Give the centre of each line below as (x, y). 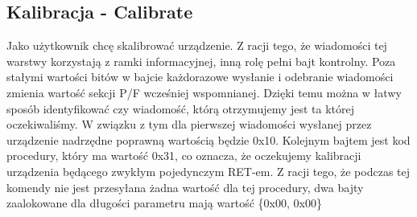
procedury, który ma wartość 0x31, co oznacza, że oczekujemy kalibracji (184, 156)
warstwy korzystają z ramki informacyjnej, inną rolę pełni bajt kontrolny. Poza (201, 61)
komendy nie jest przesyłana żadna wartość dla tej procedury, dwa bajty (185, 187)
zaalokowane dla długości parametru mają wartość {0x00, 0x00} (164, 203)
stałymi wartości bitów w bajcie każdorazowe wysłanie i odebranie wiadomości (200, 77)
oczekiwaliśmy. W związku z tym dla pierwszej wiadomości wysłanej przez (189, 124)
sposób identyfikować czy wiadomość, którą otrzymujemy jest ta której (181, 108)
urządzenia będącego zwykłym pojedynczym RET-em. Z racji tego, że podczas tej (208, 171)
